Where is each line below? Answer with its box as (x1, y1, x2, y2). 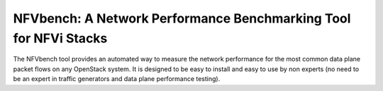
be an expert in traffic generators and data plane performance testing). (13, 75, 221, 83)
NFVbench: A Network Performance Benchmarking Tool (13, 11, 351, 26)
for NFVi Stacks (13, 30, 108, 46)
